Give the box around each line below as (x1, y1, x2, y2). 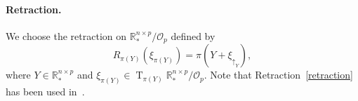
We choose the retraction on (6, 28, 127, 43)
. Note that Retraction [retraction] (204, 67, 353, 82)
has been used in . (6, 84, 85, 99)
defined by (171, 28, 216, 43)
